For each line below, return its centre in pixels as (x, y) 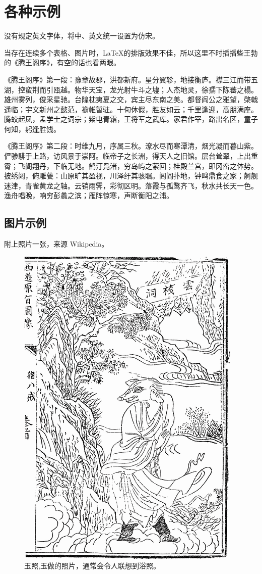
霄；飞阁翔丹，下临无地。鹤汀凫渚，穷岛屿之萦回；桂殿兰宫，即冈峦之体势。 (131, 165)
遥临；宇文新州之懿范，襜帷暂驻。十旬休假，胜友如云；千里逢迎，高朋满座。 (131, 109)
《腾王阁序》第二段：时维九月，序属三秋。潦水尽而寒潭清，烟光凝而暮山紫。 (131, 146)
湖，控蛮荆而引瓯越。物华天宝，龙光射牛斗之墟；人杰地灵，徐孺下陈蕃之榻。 (131, 89)
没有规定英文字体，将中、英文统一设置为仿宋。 (82, 36)
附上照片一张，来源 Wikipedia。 (56, 244)
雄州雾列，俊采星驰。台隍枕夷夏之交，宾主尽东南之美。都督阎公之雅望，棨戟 (131, 99)
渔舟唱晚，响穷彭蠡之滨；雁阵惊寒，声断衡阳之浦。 (89, 195)
